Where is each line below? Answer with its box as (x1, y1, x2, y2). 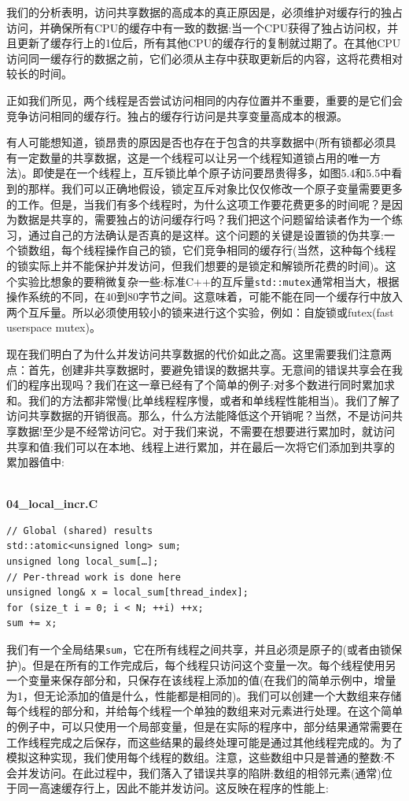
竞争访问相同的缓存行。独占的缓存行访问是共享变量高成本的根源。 (6, 107, 348, 124)
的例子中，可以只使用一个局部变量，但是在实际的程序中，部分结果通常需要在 (6, 718, 403, 735)
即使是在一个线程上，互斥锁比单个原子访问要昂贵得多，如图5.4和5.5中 (32, 165, 392, 181)
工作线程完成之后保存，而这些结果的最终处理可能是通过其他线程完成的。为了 (6, 733, 403, 750)
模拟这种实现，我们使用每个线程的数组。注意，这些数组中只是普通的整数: (6, 749, 384, 766)
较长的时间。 (6, 65, 72, 82)
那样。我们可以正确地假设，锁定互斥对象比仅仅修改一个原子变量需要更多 (28, 180, 403, 196)
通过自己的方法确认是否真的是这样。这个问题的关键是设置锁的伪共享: (28, 226, 384, 243)
